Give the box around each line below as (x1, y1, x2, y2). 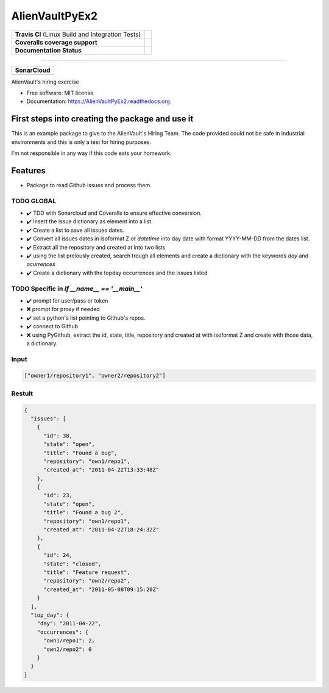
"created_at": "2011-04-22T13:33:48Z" (43, 467, 160, 473)
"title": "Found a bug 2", (43, 509, 124, 516)
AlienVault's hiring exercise (11, 78, 79, 85)
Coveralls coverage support (15, 38, 97, 46)
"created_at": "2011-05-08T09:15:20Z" (43, 586, 160, 593)
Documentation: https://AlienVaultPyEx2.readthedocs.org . (26, 98, 172, 105)
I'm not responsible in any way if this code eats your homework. (11, 149, 172, 157)
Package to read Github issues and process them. (26, 181, 152, 189)
